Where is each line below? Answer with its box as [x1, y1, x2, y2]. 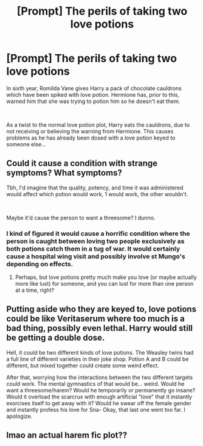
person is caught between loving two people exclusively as [6, 236, 185, 245]
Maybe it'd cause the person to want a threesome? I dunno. [6, 214, 156, 221]
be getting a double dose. [6, 333, 105, 343]
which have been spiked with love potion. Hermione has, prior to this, [6, 91, 180, 98]
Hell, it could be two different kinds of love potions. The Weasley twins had [6, 349, 194, 356]
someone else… [6, 140, 47, 147]
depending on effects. [6, 260, 74, 268]
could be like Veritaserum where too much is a [6, 314, 185, 324]
